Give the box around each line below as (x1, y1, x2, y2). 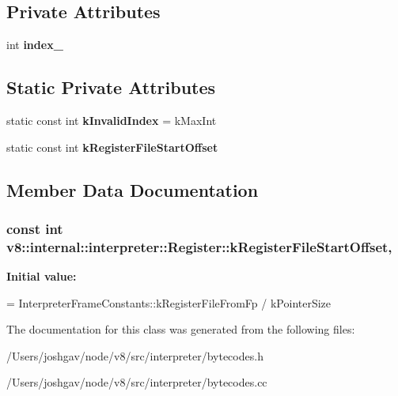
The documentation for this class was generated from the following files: (6, 321, 355, 338)
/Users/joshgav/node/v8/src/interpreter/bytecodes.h (6, 347, 263, 364)
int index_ (6, 36, 63, 53)
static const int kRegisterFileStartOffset (6, 138, 218, 155)
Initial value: (6, 268, 77, 285)
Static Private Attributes (6, 75, 216, 100)
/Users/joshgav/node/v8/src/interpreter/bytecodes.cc (6, 374, 267, 390)
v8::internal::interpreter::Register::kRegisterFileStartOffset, (6, 236, 392, 256)
